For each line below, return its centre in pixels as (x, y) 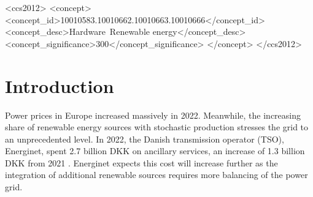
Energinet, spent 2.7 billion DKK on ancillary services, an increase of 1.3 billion (155, 151)
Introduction (60, 85)
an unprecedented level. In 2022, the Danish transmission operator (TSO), (145, 139)
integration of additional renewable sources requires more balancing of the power (156, 175)
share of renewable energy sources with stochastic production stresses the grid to (157, 127)
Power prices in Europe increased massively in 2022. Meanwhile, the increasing (153, 115)
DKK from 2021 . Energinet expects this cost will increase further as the (141, 162)
